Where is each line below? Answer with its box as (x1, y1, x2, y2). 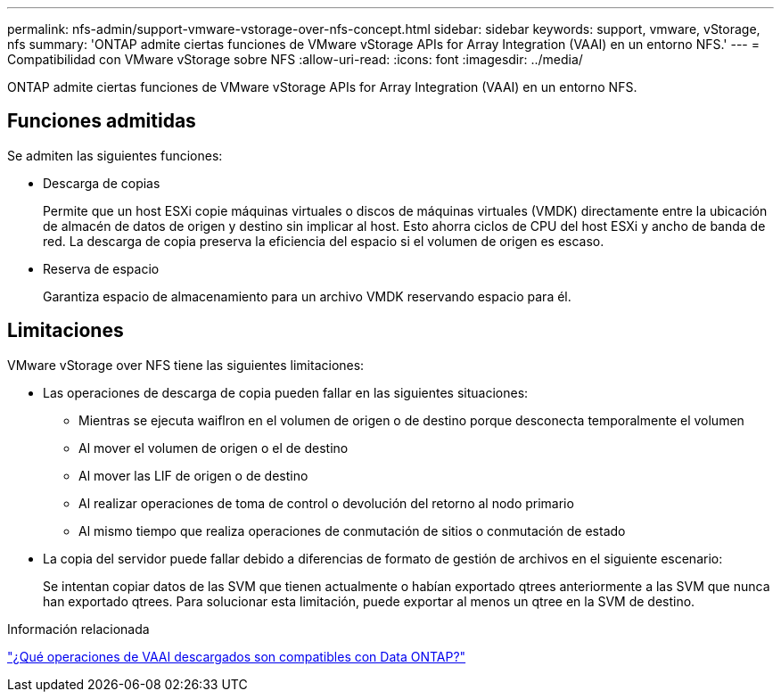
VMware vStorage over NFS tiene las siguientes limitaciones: (7, 357, 365, 373)
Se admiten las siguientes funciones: (7, 147, 223, 163)
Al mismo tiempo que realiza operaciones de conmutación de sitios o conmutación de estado (78, 522, 626, 539)
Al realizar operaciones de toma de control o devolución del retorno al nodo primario (78, 495, 574, 511)
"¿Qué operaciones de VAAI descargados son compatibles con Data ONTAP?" (7, 648, 466, 664)
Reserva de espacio (43, 260, 160, 276)
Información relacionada (7, 621, 150, 637)
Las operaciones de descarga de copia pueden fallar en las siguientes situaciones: (43, 384, 529, 400)
